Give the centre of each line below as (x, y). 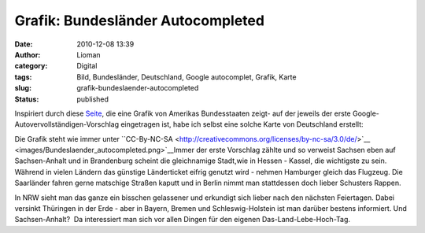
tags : (23, 77)
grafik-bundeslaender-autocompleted (138, 88)
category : (31, 66)
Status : (27, 99)
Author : (28, 54)
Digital (87, 66)
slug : (23, 88)
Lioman (89, 54)
